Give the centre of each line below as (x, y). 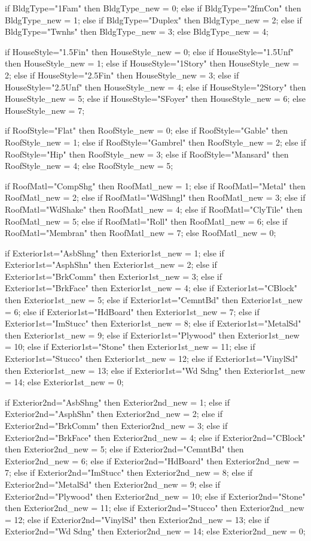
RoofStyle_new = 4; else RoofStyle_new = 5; (89, 166)
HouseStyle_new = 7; (45, 110)
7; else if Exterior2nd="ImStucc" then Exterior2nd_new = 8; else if (129, 472)
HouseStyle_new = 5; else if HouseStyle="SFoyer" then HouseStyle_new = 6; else (155, 99)
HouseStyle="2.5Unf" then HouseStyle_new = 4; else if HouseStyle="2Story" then (155, 87)
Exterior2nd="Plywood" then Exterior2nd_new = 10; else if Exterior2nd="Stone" (155, 496)
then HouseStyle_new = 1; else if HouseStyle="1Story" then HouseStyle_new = (152, 63)
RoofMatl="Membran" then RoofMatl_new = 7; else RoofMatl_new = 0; (141, 233)
